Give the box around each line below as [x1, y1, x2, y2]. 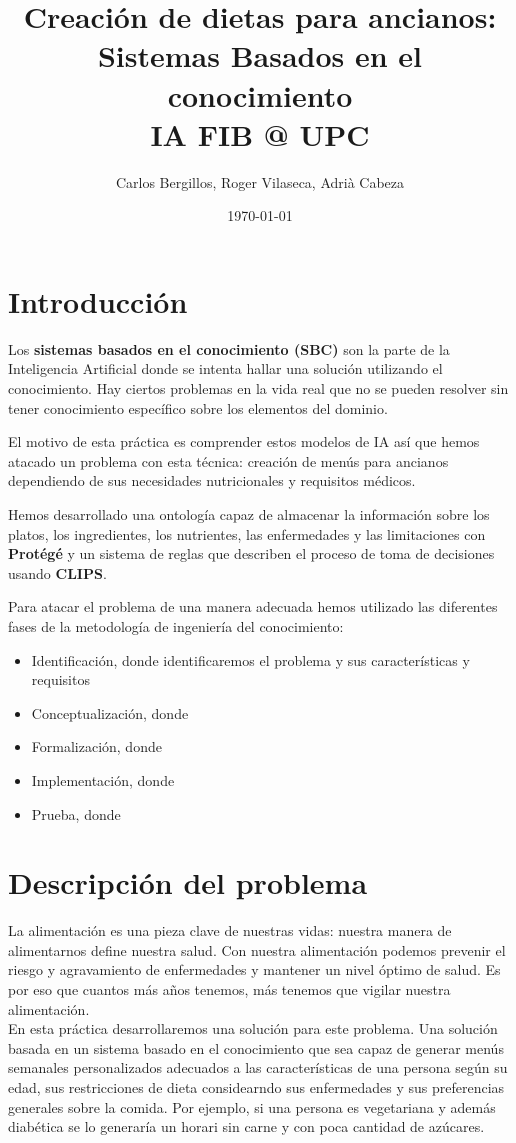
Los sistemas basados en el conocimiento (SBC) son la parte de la [8, 338, 450, 359]
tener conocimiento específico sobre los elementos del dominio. [8, 397, 388, 418]
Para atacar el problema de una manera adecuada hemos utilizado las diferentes [8, 596, 498, 617]
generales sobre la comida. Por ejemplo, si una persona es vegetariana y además [8, 1096, 496, 1117]
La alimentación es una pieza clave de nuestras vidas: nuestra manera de [8, 920, 452, 941]
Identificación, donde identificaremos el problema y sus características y [31, 649, 470, 670]
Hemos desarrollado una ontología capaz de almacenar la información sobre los [8, 503, 490, 524]
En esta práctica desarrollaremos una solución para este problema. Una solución [8, 1018, 498, 1039]
